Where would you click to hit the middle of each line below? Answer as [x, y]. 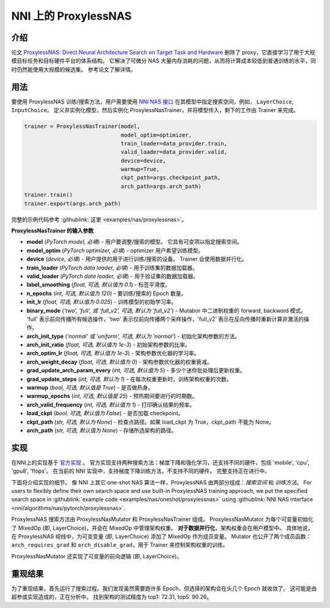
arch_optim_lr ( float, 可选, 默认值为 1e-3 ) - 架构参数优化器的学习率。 [113, 353]
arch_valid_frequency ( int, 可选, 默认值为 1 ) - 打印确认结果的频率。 [111, 405]
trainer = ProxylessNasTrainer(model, [82, 126]
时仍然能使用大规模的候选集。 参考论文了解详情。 [74, 69]
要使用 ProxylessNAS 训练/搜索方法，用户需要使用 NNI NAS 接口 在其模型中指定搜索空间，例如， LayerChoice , [152, 102]
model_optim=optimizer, [156, 135]
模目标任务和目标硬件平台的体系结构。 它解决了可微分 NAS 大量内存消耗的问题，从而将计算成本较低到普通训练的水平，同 [163, 61]
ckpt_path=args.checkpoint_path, [171, 178]
